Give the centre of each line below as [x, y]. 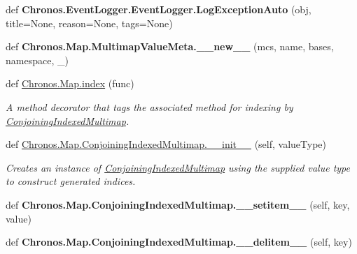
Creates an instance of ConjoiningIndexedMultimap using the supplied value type [178, 167]
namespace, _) [37, 60]
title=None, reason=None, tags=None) [89, 23]
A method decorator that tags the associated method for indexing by [149, 106]
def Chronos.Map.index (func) [70, 83]
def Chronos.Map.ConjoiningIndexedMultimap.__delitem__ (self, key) [179, 242]
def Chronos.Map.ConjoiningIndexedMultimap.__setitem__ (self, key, [178, 204]
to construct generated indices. [71, 181]
